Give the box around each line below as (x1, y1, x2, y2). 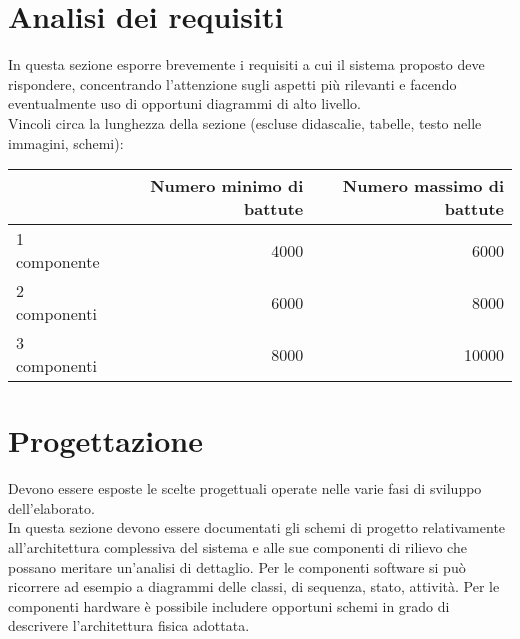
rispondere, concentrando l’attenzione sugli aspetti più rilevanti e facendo (8, 73, 457, 94)
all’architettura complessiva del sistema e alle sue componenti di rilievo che (8, 537, 467, 557)
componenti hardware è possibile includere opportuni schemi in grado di (8, 595, 450, 616)
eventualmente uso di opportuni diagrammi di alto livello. (8, 93, 361, 114)
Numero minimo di (150, 174, 304, 198)
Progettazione (8, 420, 203, 461)
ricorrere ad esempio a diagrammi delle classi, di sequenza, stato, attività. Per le (8, 576, 500, 597)
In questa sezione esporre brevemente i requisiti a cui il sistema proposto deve (8, 54, 485, 75)
